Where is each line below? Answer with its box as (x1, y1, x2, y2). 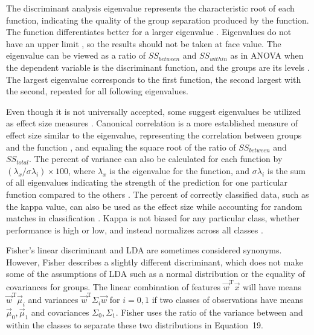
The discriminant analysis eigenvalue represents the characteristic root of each (6, 2, 295, 14)
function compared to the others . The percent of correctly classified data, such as (6, 187, 309, 200)
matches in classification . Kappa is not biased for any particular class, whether (6, 212, 300, 224)
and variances (28, 293, 78, 306)
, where (68, 164, 95, 177)
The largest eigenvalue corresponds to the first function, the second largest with (6, 73, 301, 85)
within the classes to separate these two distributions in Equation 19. (6, 318, 263, 331)
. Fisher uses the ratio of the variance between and (115, 305, 303, 318)
